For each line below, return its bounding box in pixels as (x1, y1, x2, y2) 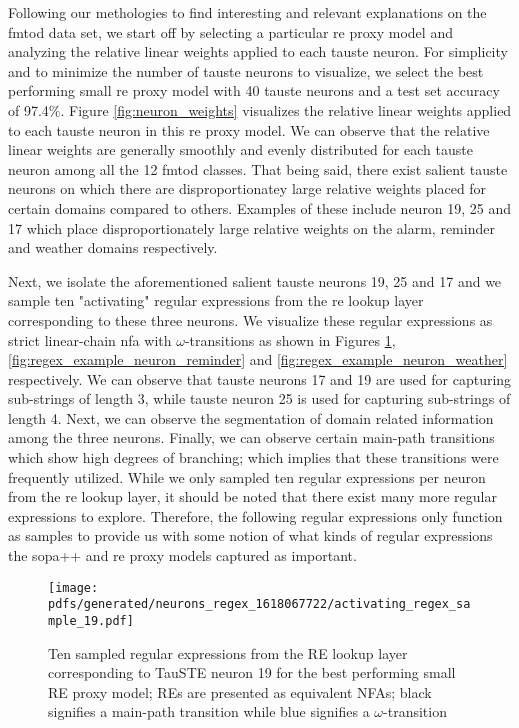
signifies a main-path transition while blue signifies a (48, 701, 370, 722)
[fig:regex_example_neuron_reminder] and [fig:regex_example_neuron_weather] (8, 349, 508, 370)
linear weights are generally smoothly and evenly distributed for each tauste (8, 139, 473, 160)
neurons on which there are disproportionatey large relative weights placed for (8, 178, 487, 199)
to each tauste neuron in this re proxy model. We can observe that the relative (8, 119, 490, 140)
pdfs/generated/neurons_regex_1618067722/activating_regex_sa (48, 597, 471, 612)
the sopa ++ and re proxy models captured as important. (8, 545, 357, 566)
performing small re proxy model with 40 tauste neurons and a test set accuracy (8, 80, 500, 101)
